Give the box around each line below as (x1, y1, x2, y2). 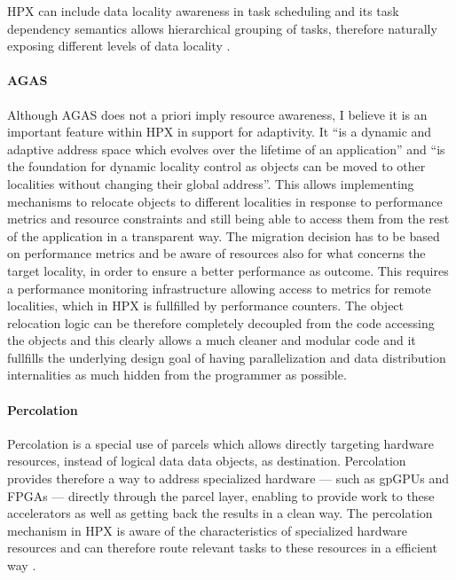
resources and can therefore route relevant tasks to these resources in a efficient (7, 538, 437, 557)
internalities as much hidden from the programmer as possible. (7, 365, 347, 384)
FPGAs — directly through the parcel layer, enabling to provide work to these (7, 486, 435, 505)
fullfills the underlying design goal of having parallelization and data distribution (7, 348, 446, 366)
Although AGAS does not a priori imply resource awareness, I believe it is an (7, 105, 428, 123)
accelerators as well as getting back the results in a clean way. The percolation (7, 504, 433, 522)
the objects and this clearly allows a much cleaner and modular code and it (7, 331, 416, 349)
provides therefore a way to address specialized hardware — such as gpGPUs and (7, 469, 450, 488)
